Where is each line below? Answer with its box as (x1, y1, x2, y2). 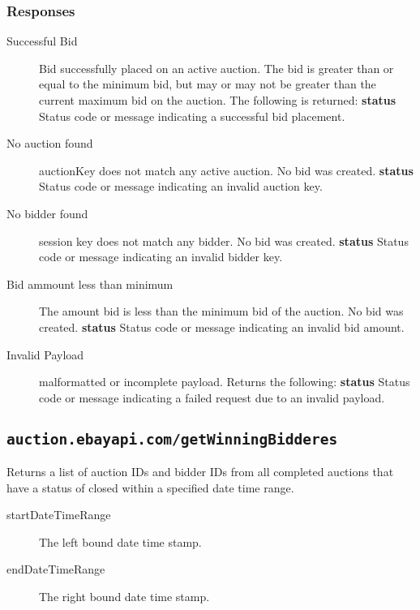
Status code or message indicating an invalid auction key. (39, 178, 323, 195)
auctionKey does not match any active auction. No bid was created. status (39, 161, 414, 178)
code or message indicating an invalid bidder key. (39, 248, 283, 265)
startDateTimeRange (6, 506, 111, 523)
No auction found (6, 135, 93, 152)
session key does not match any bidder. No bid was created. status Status (39, 232, 409, 249)
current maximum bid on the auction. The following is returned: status (39, 92, 396, 108)
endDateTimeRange (6, 561, 105, 578)
